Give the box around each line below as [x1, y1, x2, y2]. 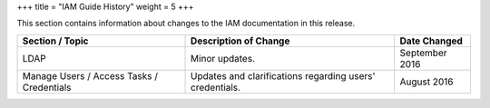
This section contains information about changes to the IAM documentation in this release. [16, 18, 356, 29]
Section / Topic [22, 34, 89, 47]
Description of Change [191, 34, 290, 47]
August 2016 [399, 75, 454, 88]
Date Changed [399, 34, 463, 47]
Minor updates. [191, 52, 256, 64]
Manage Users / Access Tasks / [22, 69, 159, 82]
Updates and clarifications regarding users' [191, 69, 376, 82]
